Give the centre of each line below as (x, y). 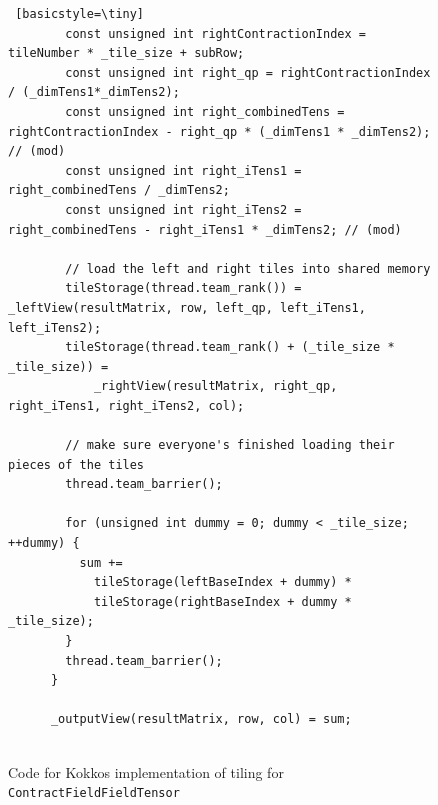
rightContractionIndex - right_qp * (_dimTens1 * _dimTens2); (219, 131)
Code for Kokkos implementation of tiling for (146, 771)
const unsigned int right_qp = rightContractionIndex (248, 72)
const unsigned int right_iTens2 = (183, 209)
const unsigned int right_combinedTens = (205, 111)
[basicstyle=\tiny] (80, 14)
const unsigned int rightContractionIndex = (215, 33)
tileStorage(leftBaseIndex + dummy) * (222, 582)
